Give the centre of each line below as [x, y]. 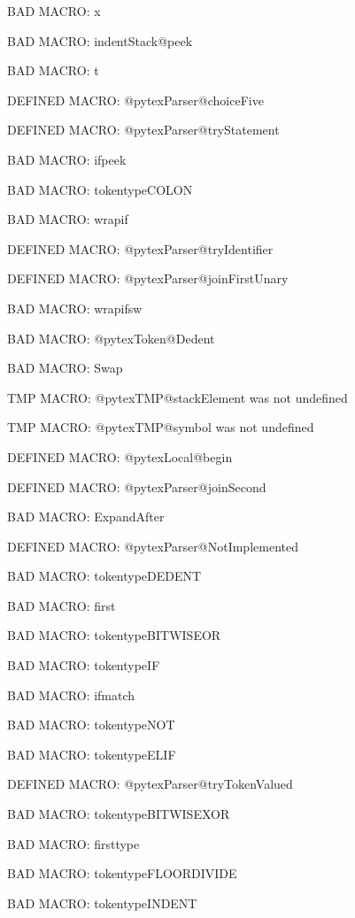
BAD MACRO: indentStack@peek [100, 40]
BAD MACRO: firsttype [73, 843]
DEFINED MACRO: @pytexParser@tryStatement [143, 130]
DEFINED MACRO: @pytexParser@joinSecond [137, 486]
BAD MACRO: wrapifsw [75, 308]
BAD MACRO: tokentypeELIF [92, 754]
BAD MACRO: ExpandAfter [86, 517]
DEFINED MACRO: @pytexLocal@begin [120, 456]
